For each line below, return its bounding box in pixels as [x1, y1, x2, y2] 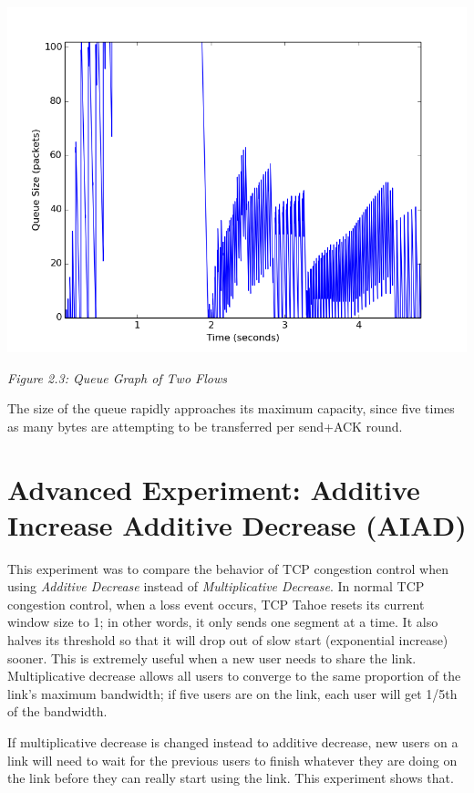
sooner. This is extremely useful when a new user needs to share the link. [7, 648, 417, 667]
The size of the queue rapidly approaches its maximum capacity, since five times [7, 399, 455, 418]
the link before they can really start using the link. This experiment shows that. [7, 768, 454, 788]
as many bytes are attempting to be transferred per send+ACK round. [7, 416, 403, 435]
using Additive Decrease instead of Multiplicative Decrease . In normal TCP [7, 577, 425, 596]
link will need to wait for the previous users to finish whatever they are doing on [7, 750, 458, 769]
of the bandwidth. [7, 702, 108, 721]
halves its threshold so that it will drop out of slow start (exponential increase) [7, 631, 448, 650]
